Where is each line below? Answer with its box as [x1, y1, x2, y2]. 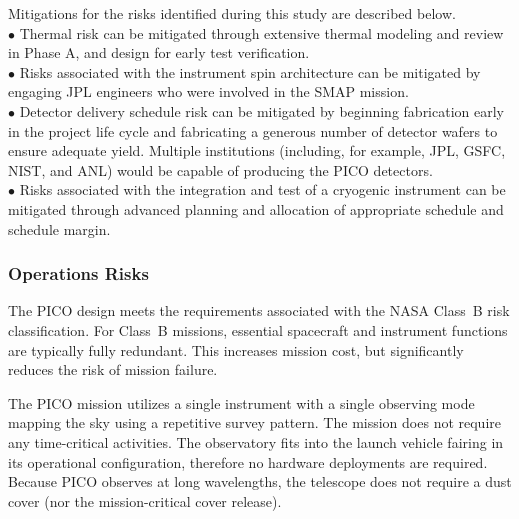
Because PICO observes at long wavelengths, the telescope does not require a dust [8, 471, 512, 492]
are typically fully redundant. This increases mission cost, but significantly [8, 339, 464, 360]
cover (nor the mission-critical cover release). [8, 490, 282, 511]
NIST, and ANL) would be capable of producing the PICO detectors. [8, 159, 433, 180]
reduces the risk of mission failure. [8, 359, 218, 380]
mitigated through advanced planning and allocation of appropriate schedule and [8, 198, 504, 219]
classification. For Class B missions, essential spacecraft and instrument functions [8, 319, 508, 340]
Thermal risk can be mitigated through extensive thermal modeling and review [19, 22, 504, 43]
